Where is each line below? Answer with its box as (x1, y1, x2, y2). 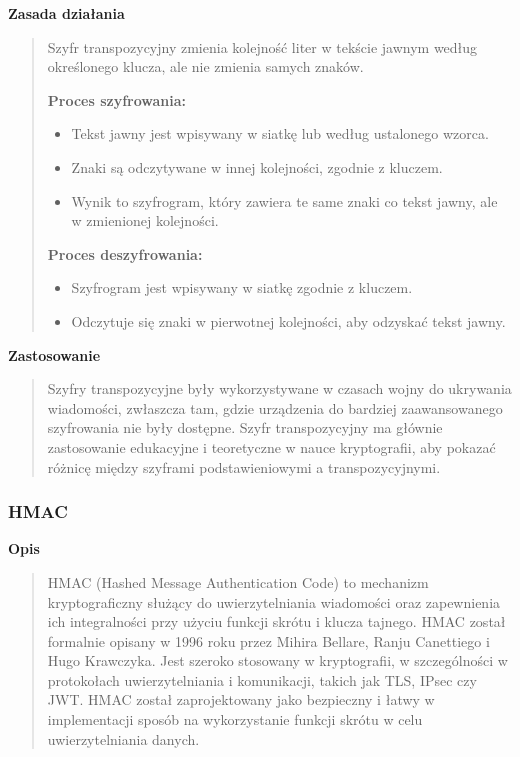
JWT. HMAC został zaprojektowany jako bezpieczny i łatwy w (47, 689, 435, 710)
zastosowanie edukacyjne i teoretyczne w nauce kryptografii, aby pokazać (47, 436, 496, 457)
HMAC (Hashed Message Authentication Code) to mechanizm (47, 571, 429, 592)
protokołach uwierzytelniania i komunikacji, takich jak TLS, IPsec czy (47, 669, 477, 690)
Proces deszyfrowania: (47, 243, 203, 264)
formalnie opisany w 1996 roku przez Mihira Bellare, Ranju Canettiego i (47, 630, 490, 651)
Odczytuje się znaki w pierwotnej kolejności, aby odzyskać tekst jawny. (71, 310, 506, 331)
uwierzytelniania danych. (47, 728, 200, 749)
